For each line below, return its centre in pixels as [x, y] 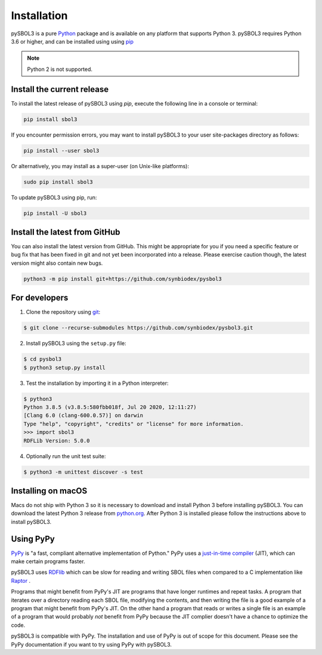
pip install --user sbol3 [61, 150]
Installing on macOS [49, 491]
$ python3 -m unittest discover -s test [83, 472]
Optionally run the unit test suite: [66, 456]
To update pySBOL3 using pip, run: [54, 197]
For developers [40, 298]
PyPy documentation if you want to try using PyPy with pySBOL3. [92, 644]
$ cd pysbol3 [43, 359]
